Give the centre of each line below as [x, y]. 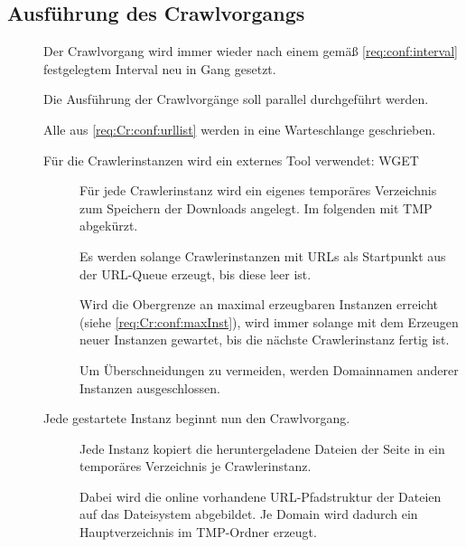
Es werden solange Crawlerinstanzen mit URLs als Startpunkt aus [263, 255]
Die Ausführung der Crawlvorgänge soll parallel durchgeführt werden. [236, 99]
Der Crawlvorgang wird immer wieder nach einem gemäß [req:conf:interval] [251, 51]
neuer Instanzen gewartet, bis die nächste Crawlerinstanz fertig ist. [265, 340]
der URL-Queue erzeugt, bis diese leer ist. [196, 273]
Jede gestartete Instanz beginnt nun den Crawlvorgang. [197, 418]
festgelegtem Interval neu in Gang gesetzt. [160, 68]
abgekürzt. [109, 226]
